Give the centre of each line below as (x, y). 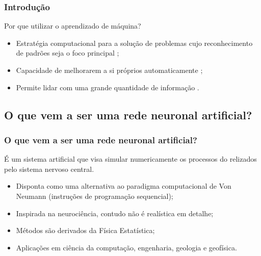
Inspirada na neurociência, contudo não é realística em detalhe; (115, 213)
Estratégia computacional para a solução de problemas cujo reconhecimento (134, 43)
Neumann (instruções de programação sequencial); (95, 196)
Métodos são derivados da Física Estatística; (85, 230)
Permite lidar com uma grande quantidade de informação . (108, 87)
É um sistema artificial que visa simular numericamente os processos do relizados (130, 159)
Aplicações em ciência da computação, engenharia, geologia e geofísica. (126, 247)
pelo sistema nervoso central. (49, 169)
